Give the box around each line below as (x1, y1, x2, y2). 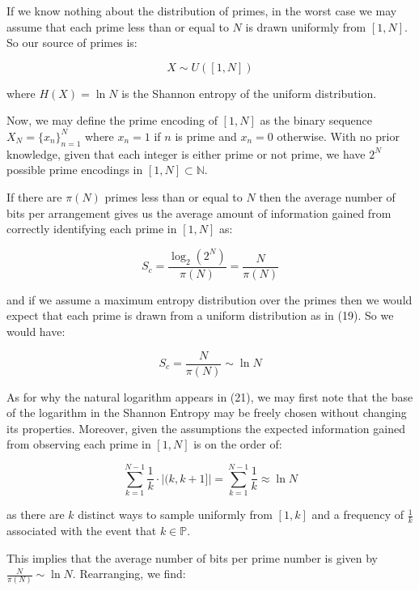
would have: (6, 322, 66, 339)
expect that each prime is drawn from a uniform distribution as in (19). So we (6, 307, 394, 324)
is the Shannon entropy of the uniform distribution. (121, 84, 377, 101)
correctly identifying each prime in (6, 220, 177, 237)
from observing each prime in (6, 436, 151, 453)
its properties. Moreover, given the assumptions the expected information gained (6, 419, 405, 436)
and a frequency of (311, 506, 404, 523)
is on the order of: (193, 436, 282, 453)
